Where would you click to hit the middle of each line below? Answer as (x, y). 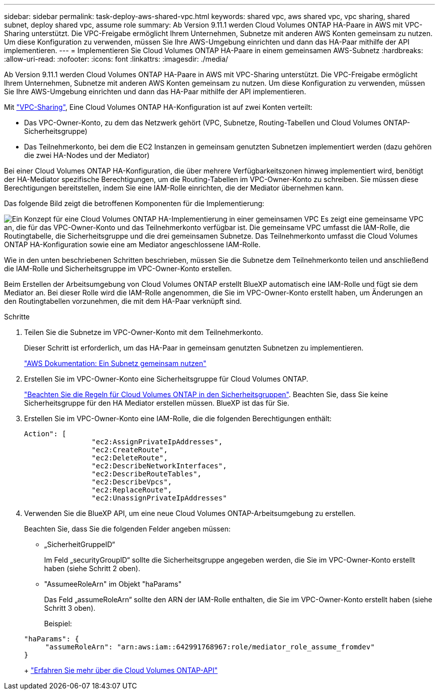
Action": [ (45, 434)
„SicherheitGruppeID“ (80, 544)
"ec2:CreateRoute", (130, 450)
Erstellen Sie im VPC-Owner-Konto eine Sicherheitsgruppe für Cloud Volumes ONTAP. (166, 379)
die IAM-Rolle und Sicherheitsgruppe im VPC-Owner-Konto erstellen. (118, 269)
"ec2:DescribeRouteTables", (147, 474)
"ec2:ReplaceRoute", (132, 490)
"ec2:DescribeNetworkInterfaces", (159, 466)
